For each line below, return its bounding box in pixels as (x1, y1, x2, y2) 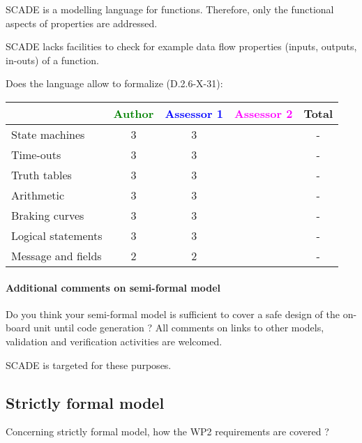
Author (113, 105, 154, 121)
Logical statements (11, 227, 103, 243)
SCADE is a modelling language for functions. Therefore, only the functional (6, 2, 334, 16)
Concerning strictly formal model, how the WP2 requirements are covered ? (6, 424, 329, 439)
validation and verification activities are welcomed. (6, 333, 223, 348)
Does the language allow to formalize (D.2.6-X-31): (6, 76, 223, 91)
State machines (11, 126, 85, 142)
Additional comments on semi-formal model (6, 280, 221, 294)
